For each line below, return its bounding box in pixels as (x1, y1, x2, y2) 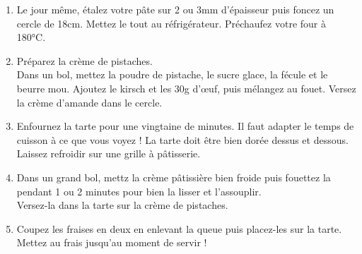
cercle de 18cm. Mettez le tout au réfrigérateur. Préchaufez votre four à (16, 16, 326, 30)
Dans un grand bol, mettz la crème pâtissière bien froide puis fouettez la (16, 169, 331, 184)
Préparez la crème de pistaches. (16, 53, 153, 68)
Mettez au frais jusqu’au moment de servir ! (16, 235, 207, 250)
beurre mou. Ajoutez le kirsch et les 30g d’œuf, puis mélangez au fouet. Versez (16, 80, 356, 95)
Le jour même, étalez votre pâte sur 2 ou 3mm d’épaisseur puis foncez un (16, 2, 334, 16)
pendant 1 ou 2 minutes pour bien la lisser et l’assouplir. (16, 183, 262, 198)
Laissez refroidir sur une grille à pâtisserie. (16, 146, 201, 161)
